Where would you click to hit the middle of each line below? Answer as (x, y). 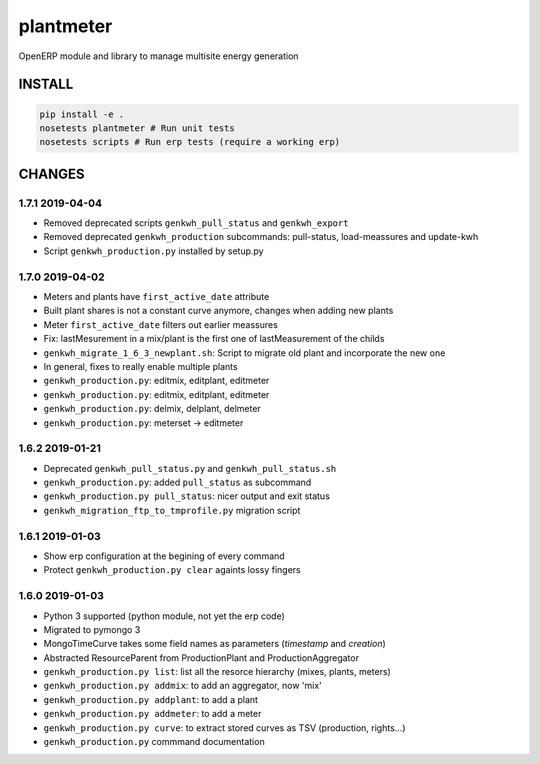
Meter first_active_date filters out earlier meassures (161, 324)
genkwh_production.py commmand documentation (154, 742)
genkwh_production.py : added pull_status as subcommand (177, 482)
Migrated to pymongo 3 (92, 629)
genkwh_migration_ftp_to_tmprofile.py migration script (172, 510)
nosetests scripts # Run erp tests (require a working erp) (190, 142)
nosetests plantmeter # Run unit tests (137, 128)
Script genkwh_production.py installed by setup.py (153, 251)
